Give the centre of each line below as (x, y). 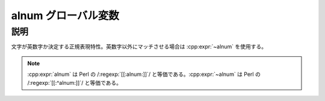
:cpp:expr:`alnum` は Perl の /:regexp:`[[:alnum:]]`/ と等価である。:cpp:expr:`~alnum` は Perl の (144, 74)
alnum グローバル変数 (65, 16)
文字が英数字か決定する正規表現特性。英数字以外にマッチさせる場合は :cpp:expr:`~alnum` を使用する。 (139, 47)
